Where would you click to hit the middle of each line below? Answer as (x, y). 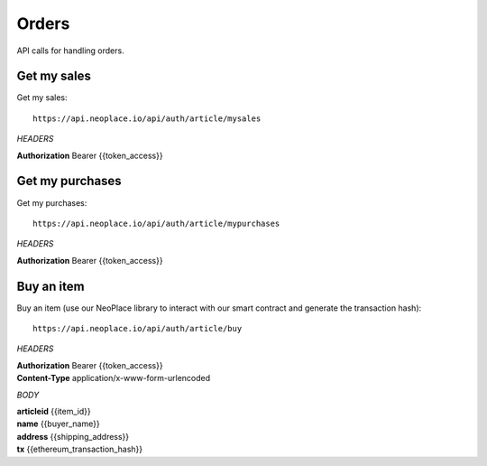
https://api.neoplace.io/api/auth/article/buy (138, 328)
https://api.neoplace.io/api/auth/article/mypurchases (156, 223)
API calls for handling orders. (71, 51)
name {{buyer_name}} (58, 424)
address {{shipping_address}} (73, 436)
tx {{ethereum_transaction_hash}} (80, 449)
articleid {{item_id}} (54, 411)
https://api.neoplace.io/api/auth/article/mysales (147, 118)
